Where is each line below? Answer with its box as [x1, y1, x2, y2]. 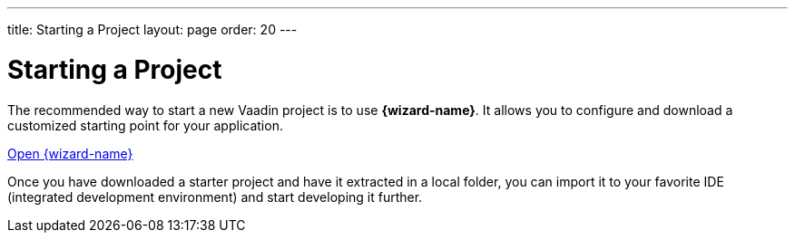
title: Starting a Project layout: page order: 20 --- [7, 22, 298, 37]
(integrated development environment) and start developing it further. [7, 188, 423, 205]
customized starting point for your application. [7, 117, 283, 133]
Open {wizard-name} [7, 145, 133, 161]
